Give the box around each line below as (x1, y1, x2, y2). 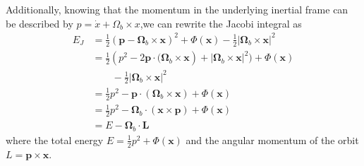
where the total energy (6, 132, 104, 147)
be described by (6, 16, 73, 30)
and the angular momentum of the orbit (186, 132, 359, 147)
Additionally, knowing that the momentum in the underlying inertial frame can (6, 2, 348, 16)
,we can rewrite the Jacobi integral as (140, 16, 302, 30)
